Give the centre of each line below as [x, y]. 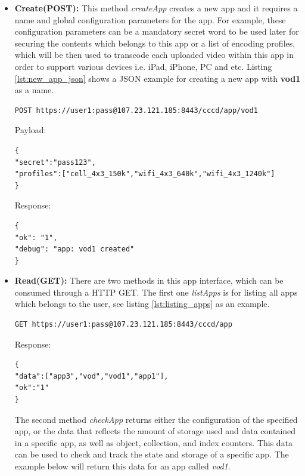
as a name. [34, 90]
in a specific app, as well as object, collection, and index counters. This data [154, 442]
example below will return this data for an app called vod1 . [122, 466]
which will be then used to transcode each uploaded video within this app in [154, 55]
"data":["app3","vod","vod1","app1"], [91, 376]
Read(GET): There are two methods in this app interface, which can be [149, 280]
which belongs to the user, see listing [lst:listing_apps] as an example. [142, 304]
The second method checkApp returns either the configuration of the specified [156, 419]
